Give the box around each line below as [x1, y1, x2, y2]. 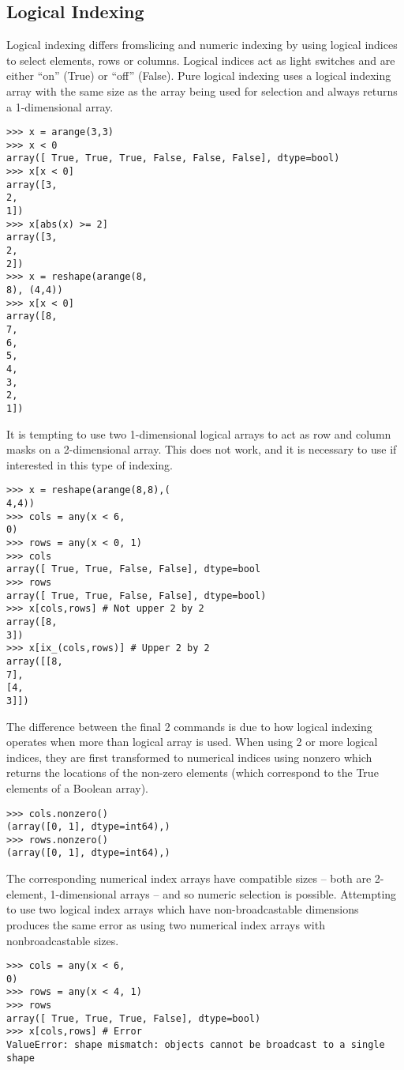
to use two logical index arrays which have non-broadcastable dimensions [6, 901, 359, 917]
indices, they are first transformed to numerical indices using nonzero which [6, 748, 372, 765]
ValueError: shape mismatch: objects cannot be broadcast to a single [6, 1039, 385, 1051]
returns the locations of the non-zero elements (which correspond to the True [6, 764, 379, 781]
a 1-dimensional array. [6, 98, 114, 115]
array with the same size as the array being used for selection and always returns [6, 82, 398, 99]
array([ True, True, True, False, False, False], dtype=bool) [6, 153, 340, 164]
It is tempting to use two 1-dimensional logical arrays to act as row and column [6, 425, 391, 442]
